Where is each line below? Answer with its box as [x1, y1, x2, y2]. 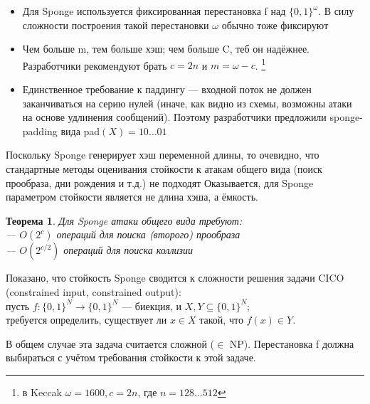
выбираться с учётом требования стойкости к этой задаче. [6, 350, 256, 365]
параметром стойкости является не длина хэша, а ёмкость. [6, 189, 258, 204]
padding [22, 123, 58, 138]
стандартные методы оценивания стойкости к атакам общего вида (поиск [6, 161, 322, 176]
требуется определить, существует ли [6, 312, 167, 327]
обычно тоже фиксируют [221, 17, 329, 32]
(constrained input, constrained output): [6, 284, 181, 299]
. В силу [318, 4, 354, 18]
